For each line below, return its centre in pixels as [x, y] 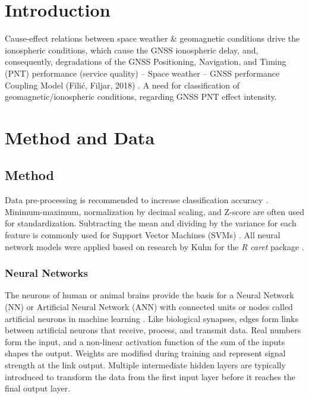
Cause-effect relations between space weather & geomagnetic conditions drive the [152, 38]
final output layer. [38, 388]
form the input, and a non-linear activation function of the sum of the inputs [145, 341]
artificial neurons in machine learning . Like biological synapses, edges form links [152, 318]
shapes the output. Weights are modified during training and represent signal [145, 353]
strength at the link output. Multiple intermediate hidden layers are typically [145, 365]
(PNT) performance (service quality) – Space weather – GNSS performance [142, 73]
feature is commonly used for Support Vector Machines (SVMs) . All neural [143, 235]
